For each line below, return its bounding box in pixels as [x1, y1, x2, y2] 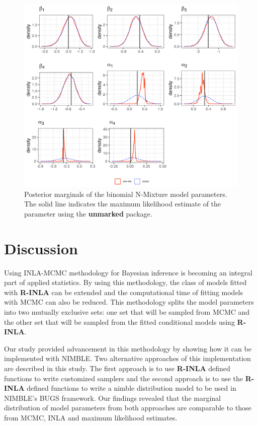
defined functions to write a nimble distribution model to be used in [27, 383, 236, 393]
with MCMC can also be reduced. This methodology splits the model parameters [4, 297, 254, 307]
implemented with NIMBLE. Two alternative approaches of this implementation [4, 353, 251, 364]
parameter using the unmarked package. [24, 208, 152, 219]
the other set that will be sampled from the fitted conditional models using [4, 316, 235, 327]
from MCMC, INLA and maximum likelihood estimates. [4, 412, 178, 422]
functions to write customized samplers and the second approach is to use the [4, 373, 243, 383]
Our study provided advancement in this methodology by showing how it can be [4, 343, 251, 353]
